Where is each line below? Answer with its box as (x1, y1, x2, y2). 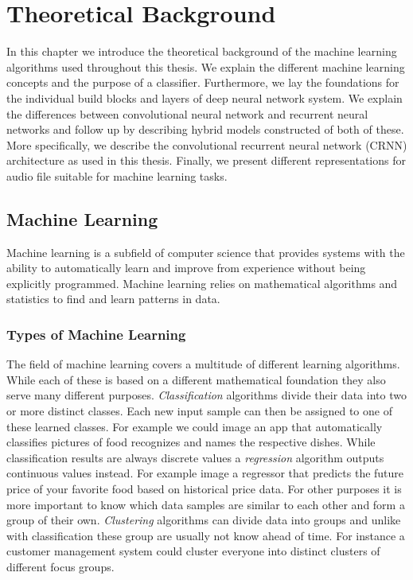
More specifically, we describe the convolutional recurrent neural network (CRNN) (6, 136, 407, 153)
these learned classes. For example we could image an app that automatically (6, 418, 383, 434)
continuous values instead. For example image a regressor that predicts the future (6, 465, 404, 481)
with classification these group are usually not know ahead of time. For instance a (6, 527, 405, 543)
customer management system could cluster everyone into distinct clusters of (6, 543, 380, 559)
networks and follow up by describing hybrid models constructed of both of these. (6, 121, 404, 138)
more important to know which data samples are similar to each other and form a (6, 496, 405, 512)
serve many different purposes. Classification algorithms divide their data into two (6, 387, 407, 403)
